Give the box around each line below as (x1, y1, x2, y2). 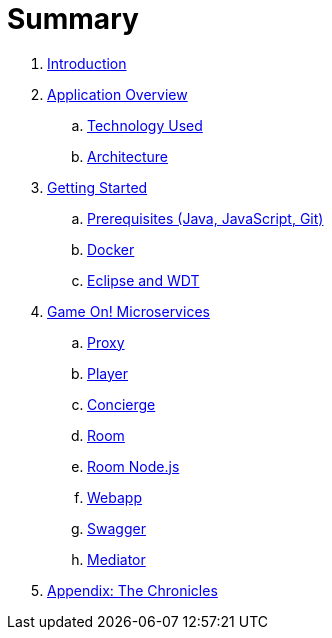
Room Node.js (87, 457, 180, 475)
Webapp (87, 488, 142, 506)
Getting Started (47, 178, 148, 196)
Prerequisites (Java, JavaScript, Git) (87, 209, 324, 227)
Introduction (47, 54, 127, 72)
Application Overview (47, 85, 188, 103)
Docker (87, 240, 135, 258)
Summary (7, 2, 139, 36)
